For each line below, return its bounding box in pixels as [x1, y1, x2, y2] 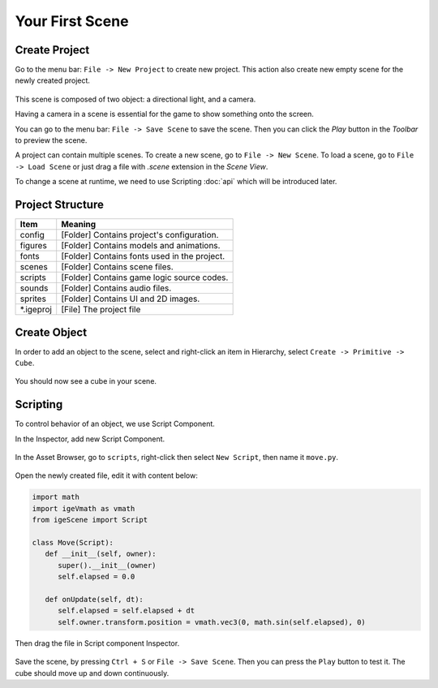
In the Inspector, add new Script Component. [15, 434, 165, 444]
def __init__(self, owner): [45, 549, 157, 559]
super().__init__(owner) [58, 561, 157, 570]
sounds [19, 282, 49, 294]
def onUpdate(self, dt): [45, 595, 144, 604]
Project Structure [15, 198, 105, 211]
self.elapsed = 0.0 [58, 572, 135, 582]
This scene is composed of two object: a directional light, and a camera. [15, 94, 256, 104]
